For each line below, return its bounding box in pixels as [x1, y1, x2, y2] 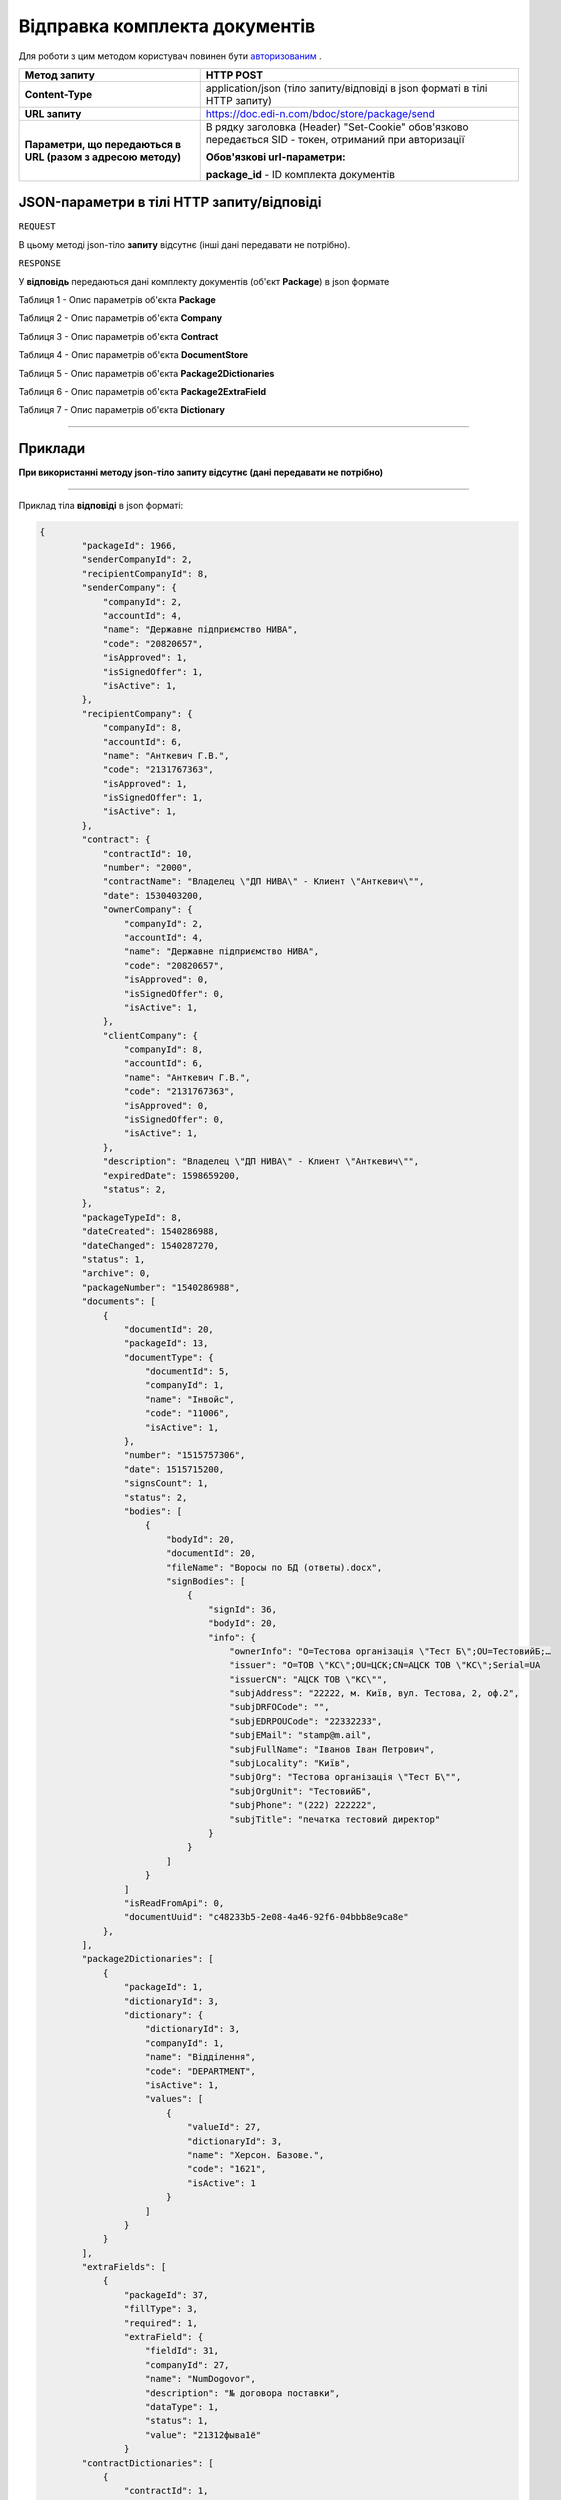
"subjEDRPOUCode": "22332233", [229, 1715, 383, 1727]
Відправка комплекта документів [18, 15, 316, 37]
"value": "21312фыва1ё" [145, 2429, 262, 2440]
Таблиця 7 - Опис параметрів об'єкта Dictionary [18, 404, 225, 416]
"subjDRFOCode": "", [229, 1701, 330, 1713]
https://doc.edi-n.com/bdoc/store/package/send [205, 106, 435, 120]
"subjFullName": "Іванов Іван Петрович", [229, 1743, 435, 1755]
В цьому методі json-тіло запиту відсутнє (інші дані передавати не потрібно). [18, 238, 351, 250]
